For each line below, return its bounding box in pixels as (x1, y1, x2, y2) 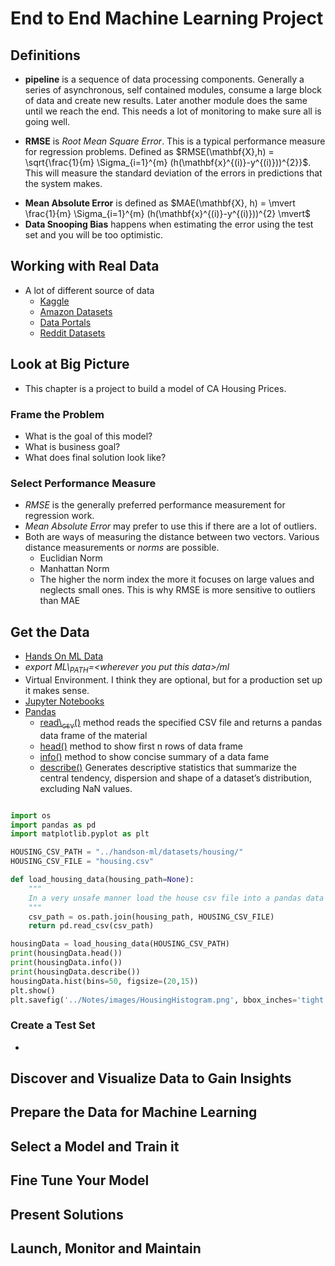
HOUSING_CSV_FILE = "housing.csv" (10, 857, 155, 867)
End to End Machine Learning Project (10, 7, 324, 30)
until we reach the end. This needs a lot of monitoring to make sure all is (24, 105, 322, 117)
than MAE (39, 595, 81, 607)
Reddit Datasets (39, 327, 106, 339)
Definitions (10, 47, 81, 64)
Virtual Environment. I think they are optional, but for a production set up (24, 673, 323, 686)
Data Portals (39, 316, 92, 328)
